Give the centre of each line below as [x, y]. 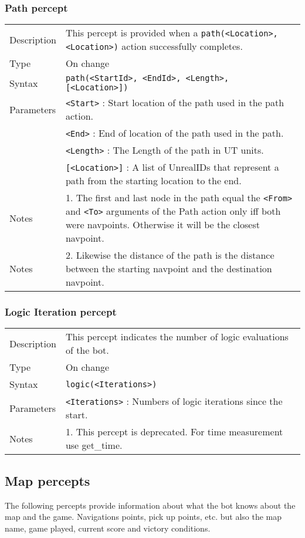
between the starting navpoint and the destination [169, 269]
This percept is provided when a [132, 33]
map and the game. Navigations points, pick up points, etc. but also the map [143, 517]
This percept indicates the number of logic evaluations [177, 337]
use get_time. [94, 445]
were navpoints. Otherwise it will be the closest [162, 225]
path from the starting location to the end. [153, 181]
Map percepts [48, 480]
